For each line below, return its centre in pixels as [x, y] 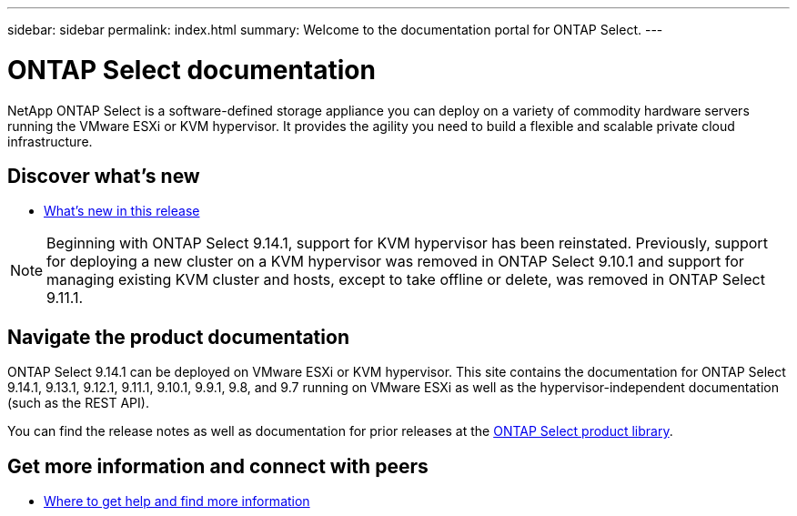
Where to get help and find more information [177, 501]
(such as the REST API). [78, 403]
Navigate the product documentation [178, 337]
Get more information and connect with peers [218, 466]
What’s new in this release [122, 211]
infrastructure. [50, 141]
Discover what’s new [104, 176]
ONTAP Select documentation [192, 70]
